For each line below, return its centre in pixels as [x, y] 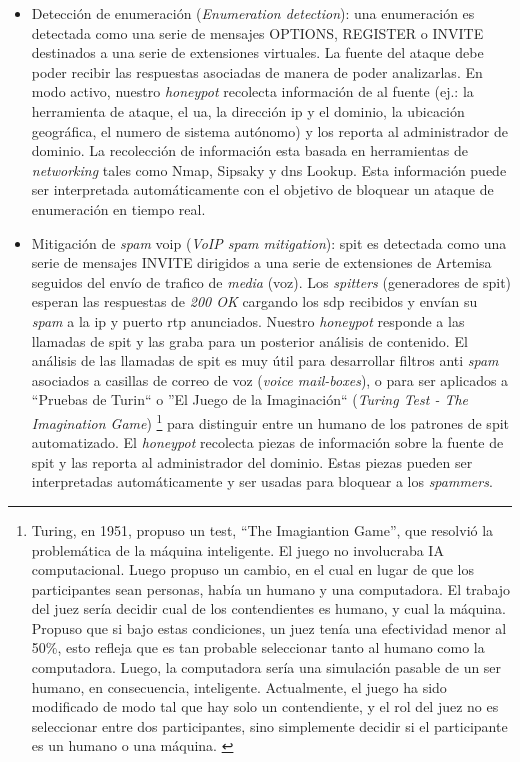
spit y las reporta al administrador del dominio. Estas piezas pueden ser [252, 461]
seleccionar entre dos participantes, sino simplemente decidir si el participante [269, 725]
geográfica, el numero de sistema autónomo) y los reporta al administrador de [269, 130]
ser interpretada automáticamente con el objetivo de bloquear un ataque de [262, 189]
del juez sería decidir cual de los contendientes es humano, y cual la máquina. [268, 608]
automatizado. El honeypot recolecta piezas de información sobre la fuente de [267, 442]
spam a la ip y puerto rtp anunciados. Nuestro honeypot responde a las [248, 320]
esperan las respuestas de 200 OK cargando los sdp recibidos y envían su [254, 301]
